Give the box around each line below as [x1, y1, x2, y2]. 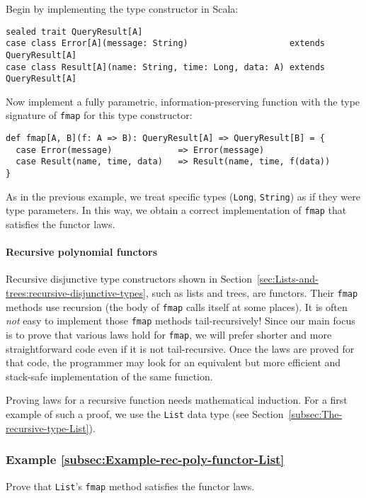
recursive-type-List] [6, 420, 89, 435]
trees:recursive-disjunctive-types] [6, 285, 146, 300]
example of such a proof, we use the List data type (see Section [6, 407, 284, 421]
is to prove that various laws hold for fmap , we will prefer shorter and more [6, 327, 332, 342]
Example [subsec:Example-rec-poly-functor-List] [6, 451, 285, 468]
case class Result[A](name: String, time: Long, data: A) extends [6, 62, 326, 72]
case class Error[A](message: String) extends [6, 38, 326, 49]
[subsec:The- [288, 407, 343, 421]
